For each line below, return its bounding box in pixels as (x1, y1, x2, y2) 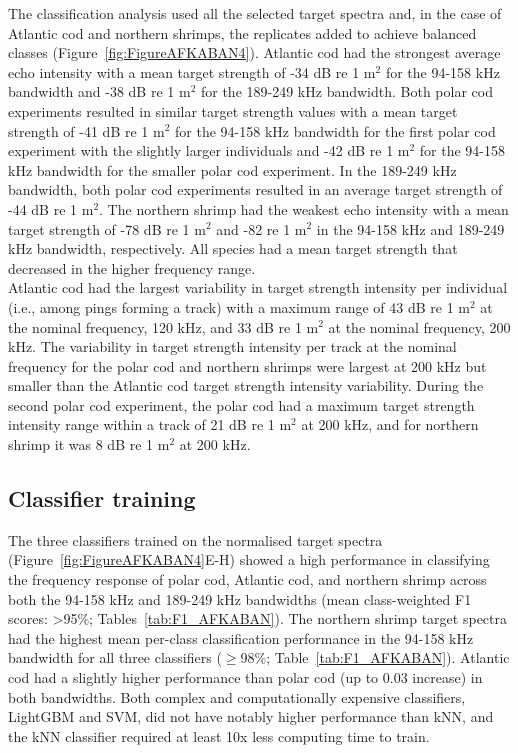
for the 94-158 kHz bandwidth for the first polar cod (175, 120, 496, 141)
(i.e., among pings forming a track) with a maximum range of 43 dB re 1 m (8, 296, 471, 317)
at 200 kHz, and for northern (301, 414, 479, 435)
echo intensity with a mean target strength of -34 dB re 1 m (8, 61, 376, 82)
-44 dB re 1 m (8, 198, 94, 219)
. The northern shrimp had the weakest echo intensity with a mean (99, 198, 509, 219)
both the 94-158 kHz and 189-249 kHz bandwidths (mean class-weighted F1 (8, 588, 472, 609)
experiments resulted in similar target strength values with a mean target (8, 100, 458, 121)
